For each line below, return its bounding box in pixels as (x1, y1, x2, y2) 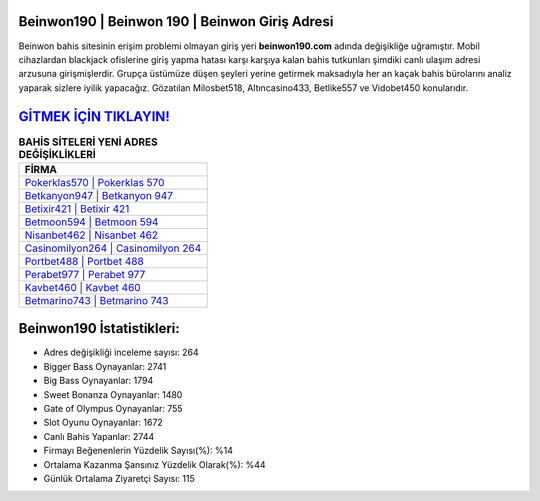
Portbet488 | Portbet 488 (24, 254, 144, 268)
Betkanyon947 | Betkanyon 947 (24, 188, 174, 202)
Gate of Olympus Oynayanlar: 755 (43, 403, 184, 415)
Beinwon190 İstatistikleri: (18, 320, 180, 337)
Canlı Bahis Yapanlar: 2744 (43, 430, 155, 442)
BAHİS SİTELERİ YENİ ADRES (18, 135, 159, 149)
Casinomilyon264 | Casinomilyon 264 (24, 241, 202, 255)
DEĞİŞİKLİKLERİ (18, 147, 97, 161)
